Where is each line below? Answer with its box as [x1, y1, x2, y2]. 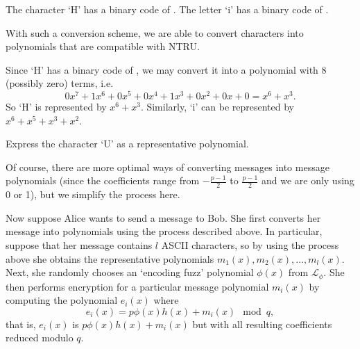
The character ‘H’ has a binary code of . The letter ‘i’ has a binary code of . [6, 2, 329, 16]
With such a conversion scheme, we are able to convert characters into [6, 25, 304, 40]
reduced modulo [6, 330, 74, 345]
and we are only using [261, 173, 354, 188]
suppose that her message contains [6, 238, 153, 252]
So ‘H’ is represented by [6, 99, 107, 114]
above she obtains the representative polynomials [6, 251, 214, 266]
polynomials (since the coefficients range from [6, 173, 200, 188]
